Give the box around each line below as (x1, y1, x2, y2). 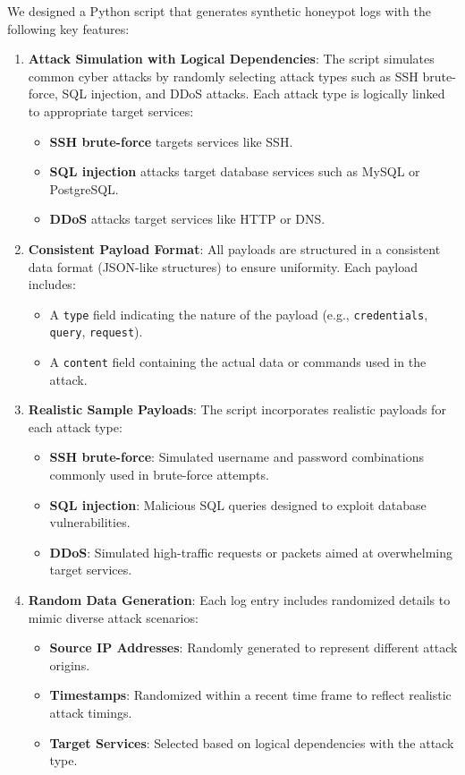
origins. (49, 655, 90, 674)
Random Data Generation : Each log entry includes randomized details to (28, 591, 451, 609)
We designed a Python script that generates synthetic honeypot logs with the (7, 2, 431, 20)
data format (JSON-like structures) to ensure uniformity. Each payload (28, 257, 418, 276)
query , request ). (49, 322, 143, 341)
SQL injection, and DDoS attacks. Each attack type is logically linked (62, 84, 445, 103)
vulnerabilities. (49, 513, 131, 532)
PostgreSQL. (49, 179, 119, 198)
